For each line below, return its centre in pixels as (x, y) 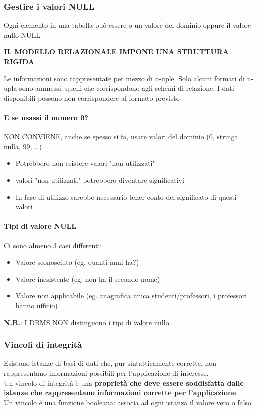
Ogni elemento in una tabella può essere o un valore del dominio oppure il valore (128, 25)
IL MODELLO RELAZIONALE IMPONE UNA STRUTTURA (117, 52)
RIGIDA (19, 61)
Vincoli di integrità (43, 345)
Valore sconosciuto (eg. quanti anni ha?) (77, 262)
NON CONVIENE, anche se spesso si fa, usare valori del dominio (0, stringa (121, 137)
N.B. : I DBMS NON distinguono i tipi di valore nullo (87, 322)
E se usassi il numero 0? (46, 117)
